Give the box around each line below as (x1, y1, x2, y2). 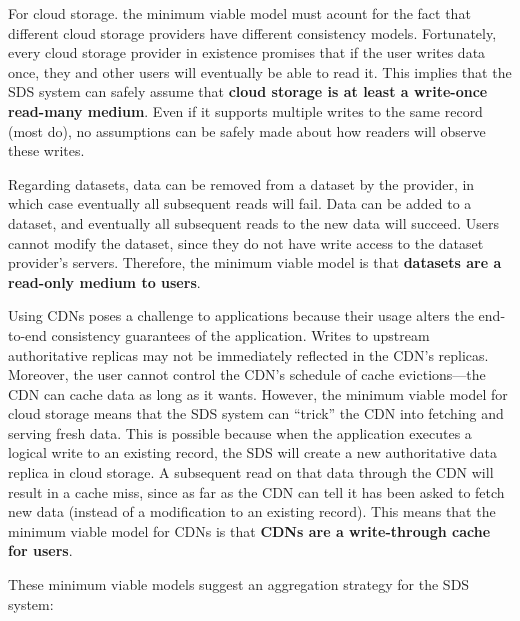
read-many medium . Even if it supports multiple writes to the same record (8, 100, 483, 121)
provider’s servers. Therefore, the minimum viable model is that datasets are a (8, 252, 502, 273)
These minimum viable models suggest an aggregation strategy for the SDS (8, 574, 470, 595)
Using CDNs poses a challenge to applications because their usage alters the (8, 305, 474, 326)
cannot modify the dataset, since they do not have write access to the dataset (8, 232, 484, 253)
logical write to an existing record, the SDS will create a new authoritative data (8, 442, 497, 463)
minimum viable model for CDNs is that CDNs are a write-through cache (8, 520, 491, 541)
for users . (8, 540, 73, 561)
